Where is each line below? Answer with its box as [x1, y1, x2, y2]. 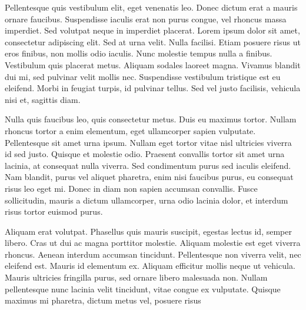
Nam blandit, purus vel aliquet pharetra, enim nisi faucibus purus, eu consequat [5, 171, 294, 183]
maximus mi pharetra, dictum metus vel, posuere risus [5, 294, 201, 306]
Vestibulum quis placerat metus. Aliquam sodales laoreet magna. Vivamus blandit [5, 58, 301, 71]
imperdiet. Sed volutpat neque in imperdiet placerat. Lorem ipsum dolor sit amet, [5, 24, 300, 36]
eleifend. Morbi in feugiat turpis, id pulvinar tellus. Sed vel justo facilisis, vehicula [5, 82, 301, 94]
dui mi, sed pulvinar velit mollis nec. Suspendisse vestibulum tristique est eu [5, 70, 281, 82]
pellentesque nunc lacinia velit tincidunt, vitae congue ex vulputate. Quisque [5, 282, 281, 295]
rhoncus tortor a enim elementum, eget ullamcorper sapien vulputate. [5, 124, 256, 136]
